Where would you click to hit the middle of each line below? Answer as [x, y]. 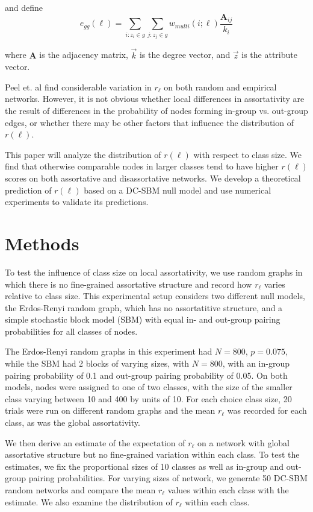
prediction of [28, 190]
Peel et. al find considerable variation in [78, 87]
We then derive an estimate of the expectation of [95, 442]
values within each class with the [228, 490]
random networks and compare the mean [80, 490]
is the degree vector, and [185, 55]
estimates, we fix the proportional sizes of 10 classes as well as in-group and [144, 466]
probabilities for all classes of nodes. [71, 331]
